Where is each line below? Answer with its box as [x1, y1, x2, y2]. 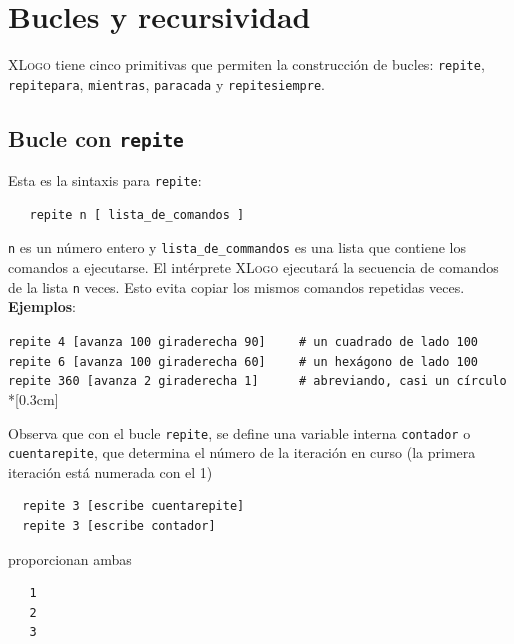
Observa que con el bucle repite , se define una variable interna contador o [8, 422, 471, 443]
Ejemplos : [8, 296, 77, 317]
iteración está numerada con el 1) [8, 461, 213, 482]
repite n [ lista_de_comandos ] [29, 207, 245, 222]
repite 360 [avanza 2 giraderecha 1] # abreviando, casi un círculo [8, 374, 507, 389]
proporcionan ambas [8, 548, 132, 569]
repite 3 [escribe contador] [22, 519, 216, 534]
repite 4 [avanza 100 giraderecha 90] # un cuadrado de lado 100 [8, 334, 479, 349]
